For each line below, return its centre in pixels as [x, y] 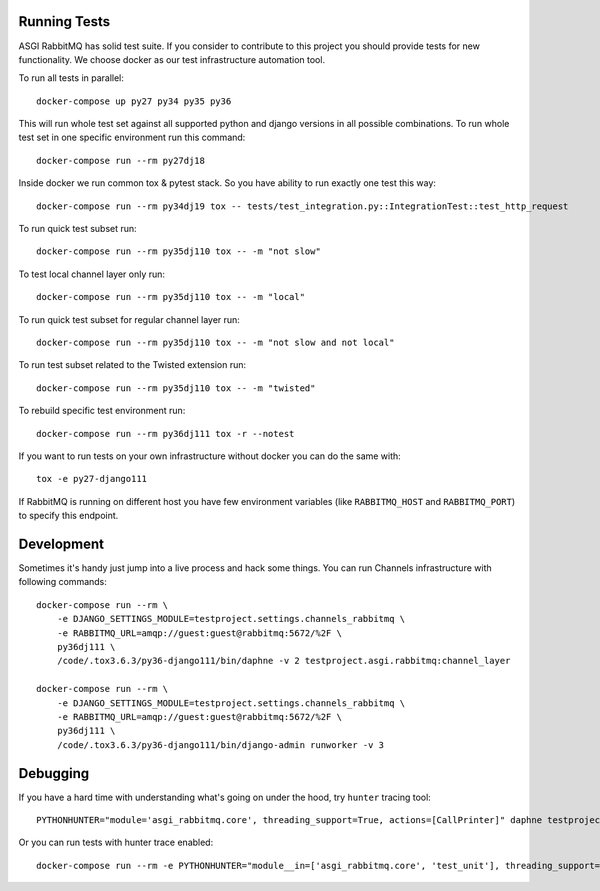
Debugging [54, 773]
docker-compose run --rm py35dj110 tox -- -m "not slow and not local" [215, 342]
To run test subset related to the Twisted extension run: [132, 365]
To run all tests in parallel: [71, 78]
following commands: [62, 582]
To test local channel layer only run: [91, 274]
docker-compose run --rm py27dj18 [120, 160]
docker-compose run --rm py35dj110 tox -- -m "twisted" [176, 388]
